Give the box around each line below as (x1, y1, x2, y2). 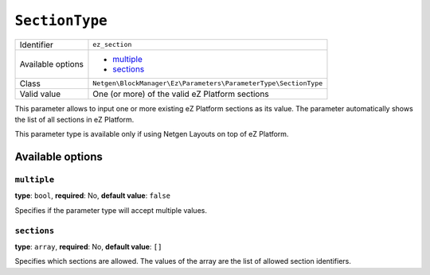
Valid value (19, 88, 61, 99)
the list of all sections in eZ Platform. (14, 114, 135, 124)
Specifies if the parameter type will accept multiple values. (14, 205, 207, 215)
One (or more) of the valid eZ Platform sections (92, 88, 270, 99)
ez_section (92, 41, 132, 49)
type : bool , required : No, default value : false (14, 191, 171, 200)
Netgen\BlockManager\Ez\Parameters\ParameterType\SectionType (92, 79, 323, 87)
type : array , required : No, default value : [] (14, 242, 162, 252)
